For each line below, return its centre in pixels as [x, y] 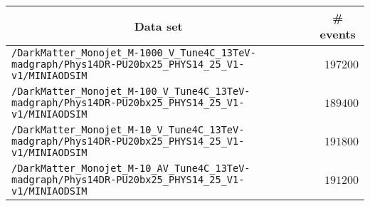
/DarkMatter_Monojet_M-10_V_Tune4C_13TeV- [128, 130]
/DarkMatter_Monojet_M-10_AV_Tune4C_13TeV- [131, 168]
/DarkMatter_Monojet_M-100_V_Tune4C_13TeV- [131, 91]
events [338, 34]
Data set [158, 26]
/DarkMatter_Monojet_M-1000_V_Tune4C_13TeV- [134, 53]
